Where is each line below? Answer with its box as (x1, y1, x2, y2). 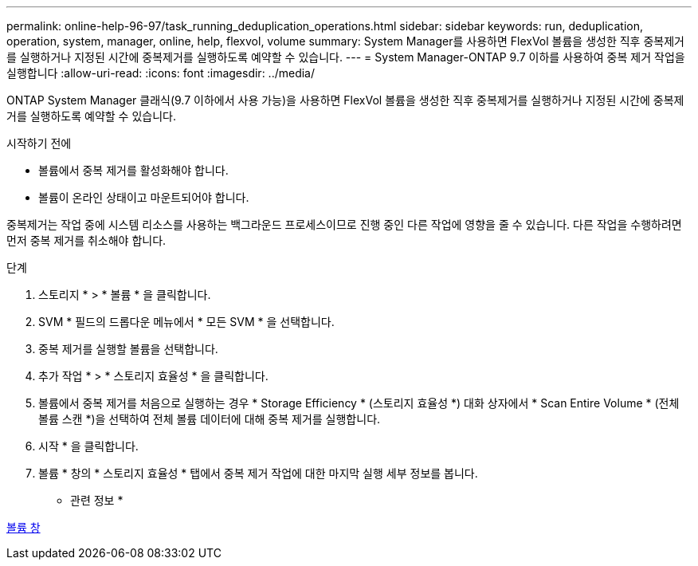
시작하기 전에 (6, 136, 72, 150)
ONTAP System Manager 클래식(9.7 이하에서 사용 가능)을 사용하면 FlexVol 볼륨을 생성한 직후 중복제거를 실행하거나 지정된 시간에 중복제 (6, 93, 684, 107)
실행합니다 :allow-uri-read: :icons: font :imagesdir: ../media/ (6, 66, 316, 80)
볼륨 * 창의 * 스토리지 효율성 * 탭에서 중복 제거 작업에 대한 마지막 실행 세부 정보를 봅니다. (38, 466, 478, 480)
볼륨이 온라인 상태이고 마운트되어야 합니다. (38, 191, 249, 204)
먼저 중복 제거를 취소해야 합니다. (6, 234, 167, 247)
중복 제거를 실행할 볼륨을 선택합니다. (38, 342, 218, 356)
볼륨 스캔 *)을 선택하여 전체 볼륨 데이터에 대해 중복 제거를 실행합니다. (38, 412, 381, 426)
